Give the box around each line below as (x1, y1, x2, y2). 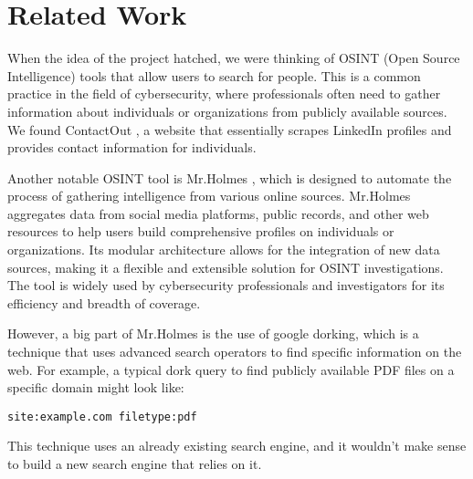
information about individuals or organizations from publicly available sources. (7, 101, 447, 120)
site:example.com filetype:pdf (7, 410, 197, 423)
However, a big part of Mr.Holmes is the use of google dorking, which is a (7, 324, 419, 343)
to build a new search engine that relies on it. (7, 454, 262, 474)
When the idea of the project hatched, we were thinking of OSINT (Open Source (7, 48, 460, 68)
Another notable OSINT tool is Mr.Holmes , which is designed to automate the (7, 168, 452, 187)
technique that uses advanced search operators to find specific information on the (7, 342, 462, 361)
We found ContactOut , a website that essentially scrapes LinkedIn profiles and (7, 120, 452, 139)
